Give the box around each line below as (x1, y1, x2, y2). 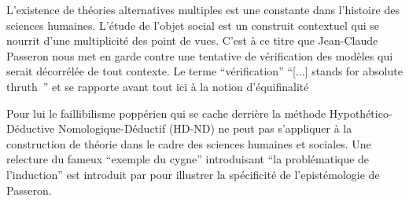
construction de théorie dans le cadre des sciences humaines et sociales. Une (6, 135, 371, 152)
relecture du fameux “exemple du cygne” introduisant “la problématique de (6, 151, 370, 167)
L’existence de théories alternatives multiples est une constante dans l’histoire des (6, 2, 400, 17)
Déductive (6, 120, 55, 137)
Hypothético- (329, 104, 392, 121)
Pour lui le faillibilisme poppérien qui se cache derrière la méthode (6, 104, 326, 121)
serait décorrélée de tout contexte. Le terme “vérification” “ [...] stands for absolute (6, 63, 403, 79)
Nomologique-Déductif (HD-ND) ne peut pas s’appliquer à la (57, 120, 352, 137)
